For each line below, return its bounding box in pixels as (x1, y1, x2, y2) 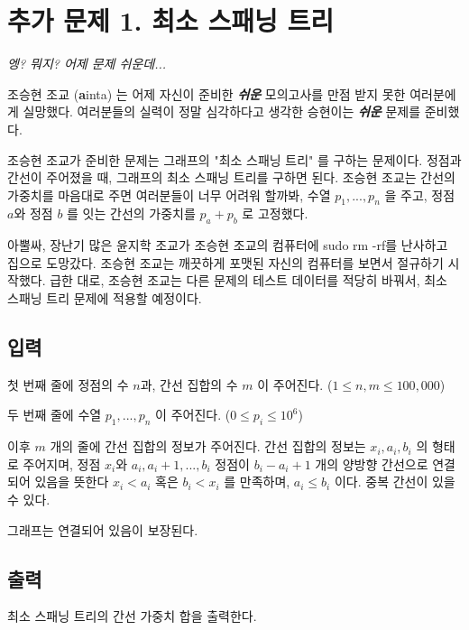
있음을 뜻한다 (34, 472, 109, 491)
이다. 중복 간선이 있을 (334, 472, 455, 491)
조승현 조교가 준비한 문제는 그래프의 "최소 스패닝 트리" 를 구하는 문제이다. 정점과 (7, 150, 462, 169)
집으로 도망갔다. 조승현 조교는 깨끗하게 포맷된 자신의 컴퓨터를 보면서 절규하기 (7, 253, 444, 272)
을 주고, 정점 (384, 185, 455, 204)
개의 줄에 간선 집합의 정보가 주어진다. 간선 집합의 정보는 (50, 437, 366, 456)
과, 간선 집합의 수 (140, 375, 238, 394)
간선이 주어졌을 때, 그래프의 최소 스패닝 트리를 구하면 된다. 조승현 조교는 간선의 (7, 168, 455, 187)
